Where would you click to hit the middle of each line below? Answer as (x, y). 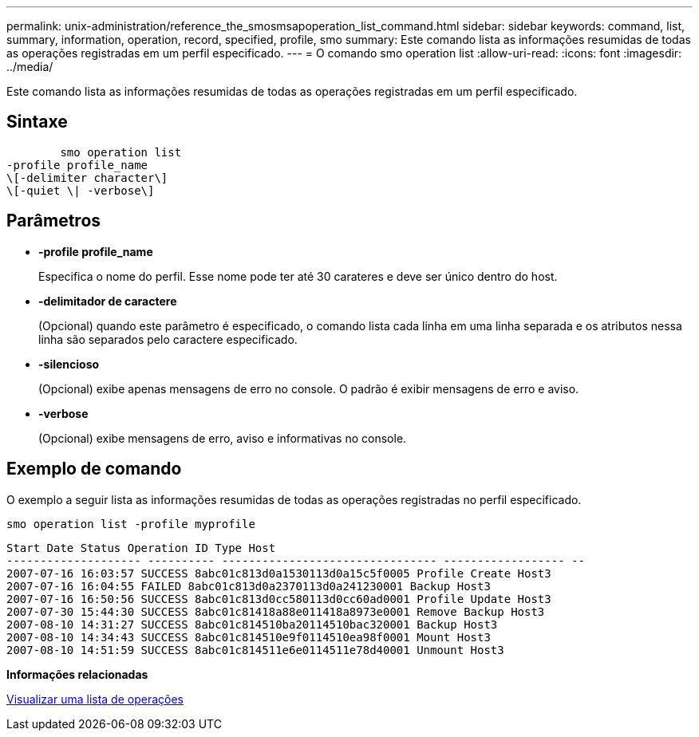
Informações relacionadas (77, 674)
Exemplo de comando (94, 469)
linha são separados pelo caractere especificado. (168, 339)
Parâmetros (54, 221)
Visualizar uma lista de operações (95, 699)
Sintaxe (37, 122)
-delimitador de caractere (108, 301)
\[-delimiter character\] (87, 177)
